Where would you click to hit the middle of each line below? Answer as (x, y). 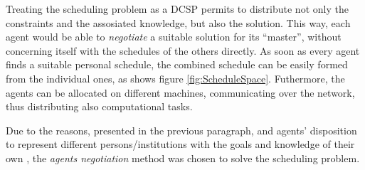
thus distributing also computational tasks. (99, 106)
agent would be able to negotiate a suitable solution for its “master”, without (174, 37)
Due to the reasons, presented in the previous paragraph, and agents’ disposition (181, 130)
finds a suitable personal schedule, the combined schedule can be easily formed (177, 64)
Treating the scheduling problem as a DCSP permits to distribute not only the (177, 9)
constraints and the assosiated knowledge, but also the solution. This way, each (178, 22)
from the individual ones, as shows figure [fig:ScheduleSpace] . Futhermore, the (175, 78)
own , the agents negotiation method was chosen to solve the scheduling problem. (183, 158)
